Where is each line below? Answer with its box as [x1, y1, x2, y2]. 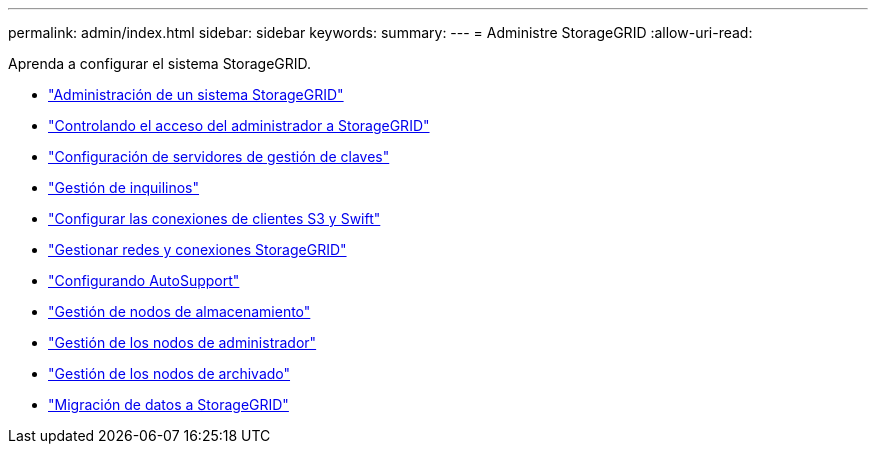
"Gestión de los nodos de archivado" [48, 365, 291, 382]
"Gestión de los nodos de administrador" [48, 334, 317, 351]
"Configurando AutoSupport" [48, 272, 240, 289]
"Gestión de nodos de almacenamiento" [48, 303, 311, 320]
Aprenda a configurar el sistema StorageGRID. [8, 55, 312, 72]
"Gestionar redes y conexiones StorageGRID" [48, 241, 347, 258]
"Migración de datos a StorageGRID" [48, 396, 289, 413]
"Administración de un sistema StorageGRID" [48, 86, 344, 103]
